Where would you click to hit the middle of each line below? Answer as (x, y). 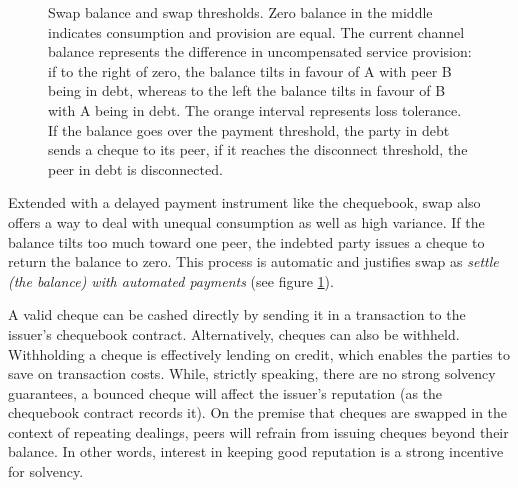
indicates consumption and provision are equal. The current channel (256, 31)
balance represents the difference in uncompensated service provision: (260, 51)
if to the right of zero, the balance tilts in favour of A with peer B (250, 70)
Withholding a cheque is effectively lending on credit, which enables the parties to (259, 353)
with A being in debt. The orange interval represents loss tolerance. (255, 109)
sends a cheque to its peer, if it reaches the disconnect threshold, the (258, 149)
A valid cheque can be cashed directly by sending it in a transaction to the (237, 314)
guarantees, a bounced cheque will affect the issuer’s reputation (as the (225, 392)
